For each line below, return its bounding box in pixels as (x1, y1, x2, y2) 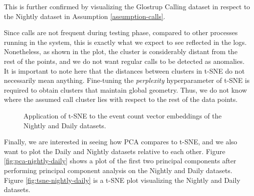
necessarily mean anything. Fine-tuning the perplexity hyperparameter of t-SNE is (4, 75, 250, 85)
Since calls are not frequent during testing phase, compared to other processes (4, 27, 238, 38)
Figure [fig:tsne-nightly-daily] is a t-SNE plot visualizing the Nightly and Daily (4, 175, 240, 185)
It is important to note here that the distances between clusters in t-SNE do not (4, 65, 245, 76)
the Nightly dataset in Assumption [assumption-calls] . (4, 11, 165, 21)
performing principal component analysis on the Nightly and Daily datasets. (4, 165, 232, 175)
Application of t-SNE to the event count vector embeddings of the (23, 110, 222, 120)
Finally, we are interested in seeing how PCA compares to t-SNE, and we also (4, 137, 237, 147)
